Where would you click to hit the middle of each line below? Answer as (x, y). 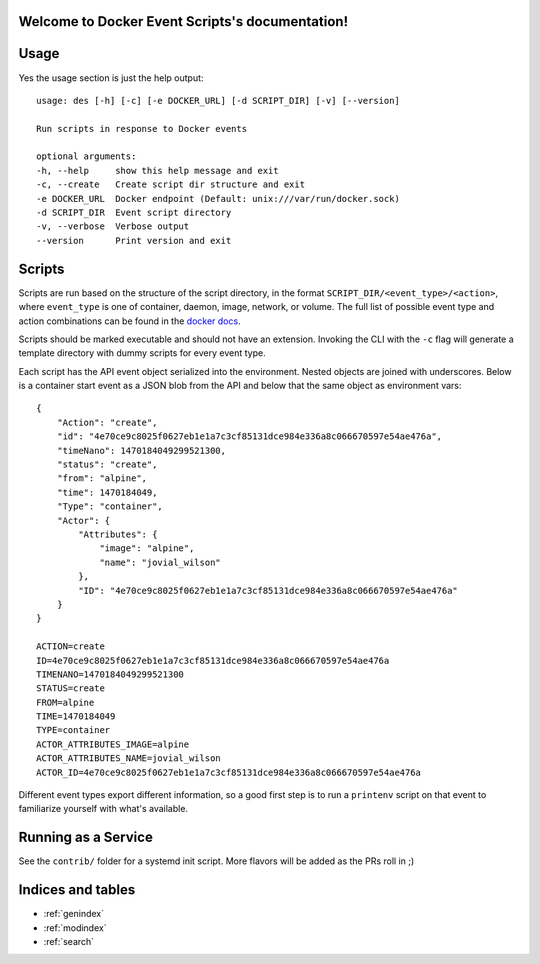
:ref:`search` (69, 941)
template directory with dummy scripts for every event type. (142, 353)
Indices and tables (77, 890)
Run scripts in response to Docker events (142, 128)
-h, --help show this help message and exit (157, 170)
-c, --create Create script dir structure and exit (170, 184)
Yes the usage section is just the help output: (111, 77)
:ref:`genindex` (74, 914)
